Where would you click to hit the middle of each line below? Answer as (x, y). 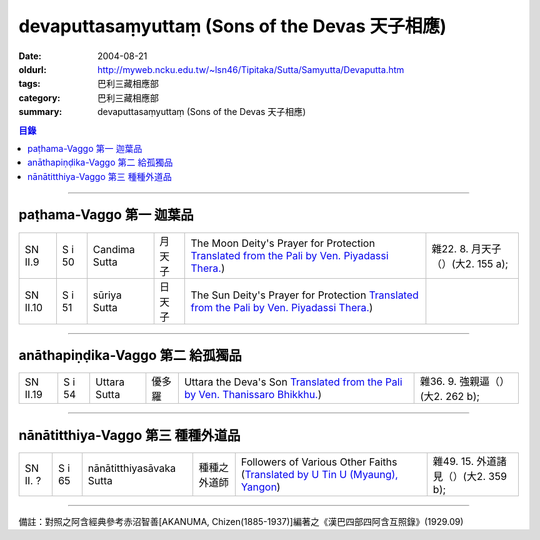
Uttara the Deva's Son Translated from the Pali (293, 382)
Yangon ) (260, 487)
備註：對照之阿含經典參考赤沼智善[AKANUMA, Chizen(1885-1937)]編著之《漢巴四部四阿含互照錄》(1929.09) (241, 521)
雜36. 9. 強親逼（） (465, 382)
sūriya (107, 295)
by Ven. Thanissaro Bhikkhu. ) (252, 395)
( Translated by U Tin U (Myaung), (319, 474)
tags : (29, 84)
